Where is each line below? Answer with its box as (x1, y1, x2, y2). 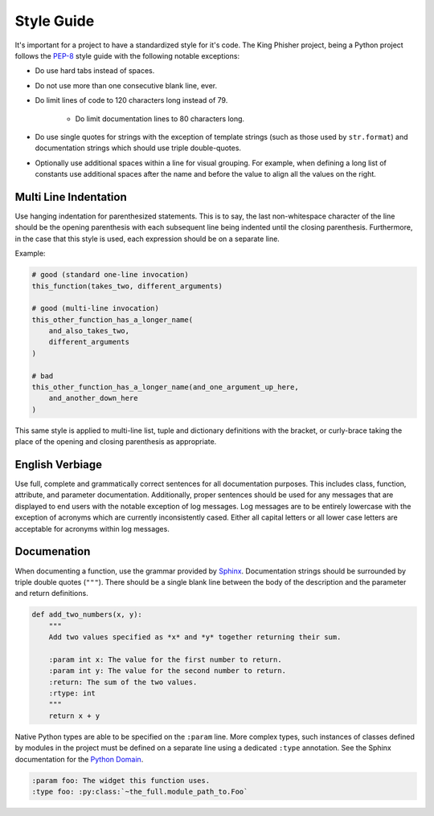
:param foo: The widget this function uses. (31, 776, 211, 785)
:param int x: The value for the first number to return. (48, 655, 282, 664)
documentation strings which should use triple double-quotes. (35, 143, 241, 153)
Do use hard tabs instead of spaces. (35, 66, 155, 75)
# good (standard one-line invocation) (31, 270, 189, 279)
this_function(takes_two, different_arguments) (31, 281, 223, 291)
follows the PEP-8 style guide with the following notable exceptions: (14, 51, 240, 60)
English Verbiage (14, 458, 102, 471)
